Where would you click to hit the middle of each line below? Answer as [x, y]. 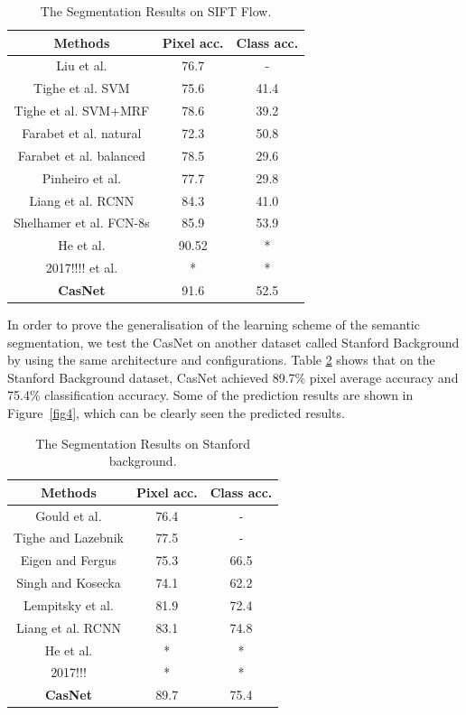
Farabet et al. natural [82, 132]
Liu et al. [82, 65]
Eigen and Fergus [69, 560]
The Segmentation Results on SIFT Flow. [156, 11]
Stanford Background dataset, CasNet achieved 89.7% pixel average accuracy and [233, 377]
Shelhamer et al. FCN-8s [82, 223]
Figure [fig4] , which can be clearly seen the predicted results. [176, 412]
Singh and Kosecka [69, 583]
